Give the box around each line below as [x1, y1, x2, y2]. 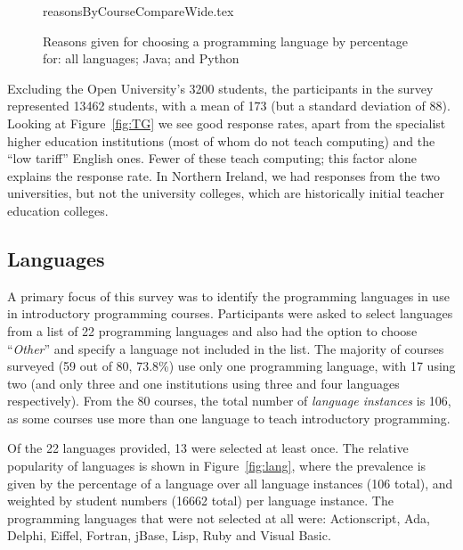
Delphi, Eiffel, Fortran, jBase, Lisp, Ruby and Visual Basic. [7, 526, 331, 545]
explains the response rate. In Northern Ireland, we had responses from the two [7, 166, 441, 185]
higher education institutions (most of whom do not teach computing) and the [7, 131, 435, 150]
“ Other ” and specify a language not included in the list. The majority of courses [7, 339, 444, 357]
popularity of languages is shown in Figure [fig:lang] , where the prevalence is [7, 456, 426, 475]
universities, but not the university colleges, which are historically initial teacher [7, 184, 444, 202]
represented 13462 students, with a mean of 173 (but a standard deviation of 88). [7, 96, 451, 115]
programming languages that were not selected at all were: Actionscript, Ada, [7, 508, 430, 527]
